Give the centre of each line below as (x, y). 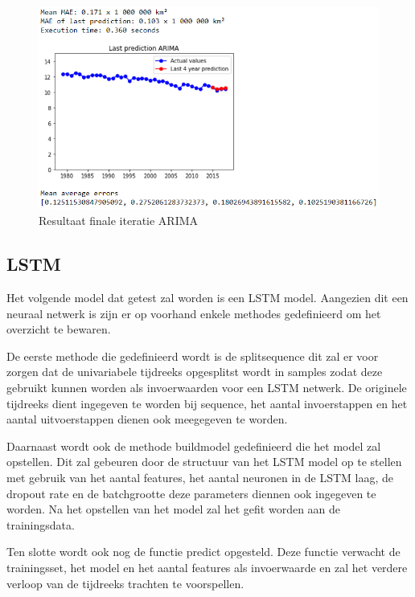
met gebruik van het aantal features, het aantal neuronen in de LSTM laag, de (200, 477)
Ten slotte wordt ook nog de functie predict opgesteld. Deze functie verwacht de (203, 552)
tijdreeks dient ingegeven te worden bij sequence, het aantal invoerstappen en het (207, 403)
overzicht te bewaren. (59, 329)
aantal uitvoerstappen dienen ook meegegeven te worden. (147, 419)
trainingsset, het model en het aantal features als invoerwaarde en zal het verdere (207, 567)
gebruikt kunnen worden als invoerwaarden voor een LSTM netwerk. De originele (207, 387)
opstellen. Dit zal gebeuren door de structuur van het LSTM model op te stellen (204, 462)
